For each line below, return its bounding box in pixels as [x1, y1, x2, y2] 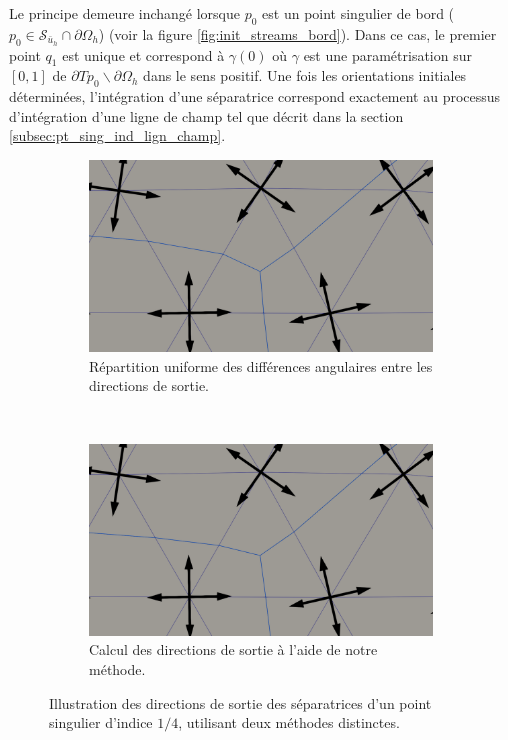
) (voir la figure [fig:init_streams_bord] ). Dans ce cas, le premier [98, 23, 497, 44]
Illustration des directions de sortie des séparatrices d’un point [49, 692, 432, 713]
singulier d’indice [49, 712, 153, 733]
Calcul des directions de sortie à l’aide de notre [89, 639, 378, 660]
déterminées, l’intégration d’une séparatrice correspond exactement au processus [9, 86, 501, 107]
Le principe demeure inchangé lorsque [9, 3, 240, 23]
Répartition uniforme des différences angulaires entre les [89, 355, 433, 376]
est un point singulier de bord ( [262, 3, 455, 23]
